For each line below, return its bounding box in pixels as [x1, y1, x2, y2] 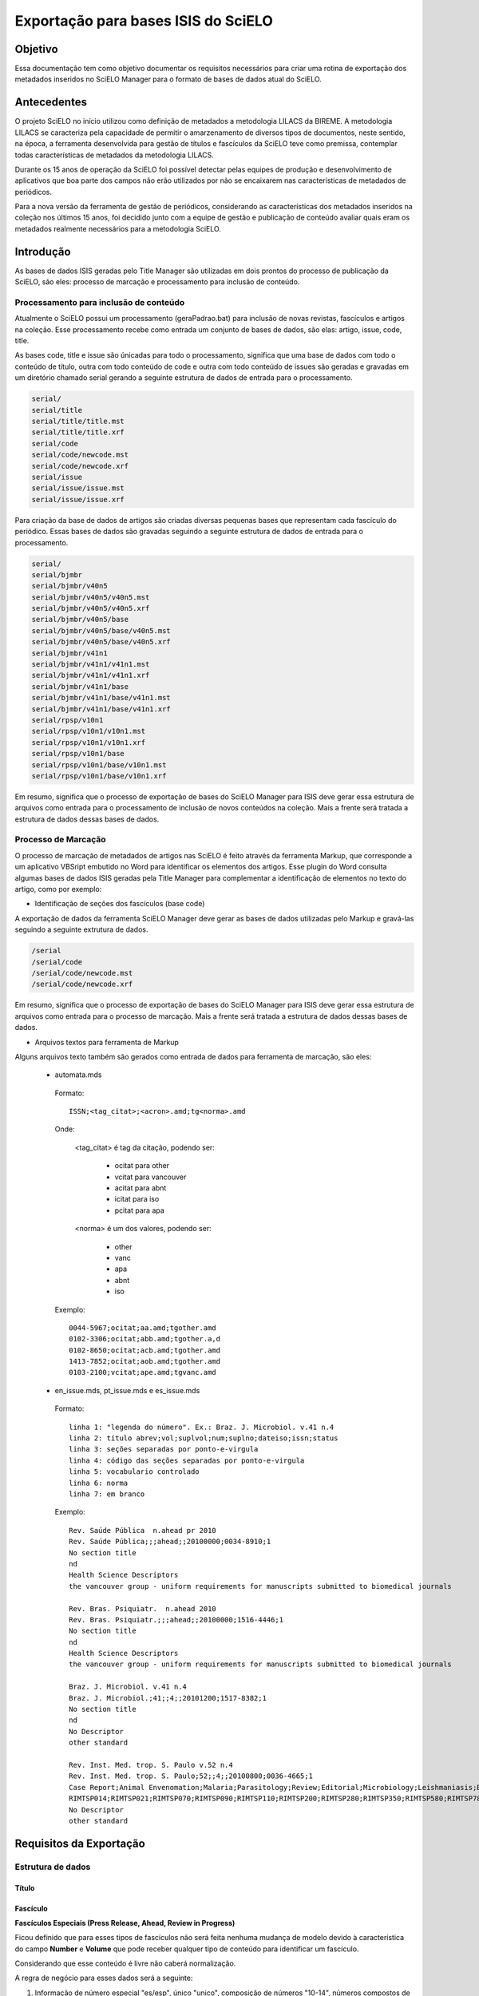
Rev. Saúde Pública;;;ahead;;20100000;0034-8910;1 [69, 1537, 271, 1547]
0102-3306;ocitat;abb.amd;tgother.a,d [69, 1334, 221, 1344]
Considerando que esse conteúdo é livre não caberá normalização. [14, 1958, 236, 1968]
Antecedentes [14, 96, 88, 109]
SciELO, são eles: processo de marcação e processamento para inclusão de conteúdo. [14, 277, 300, 287]
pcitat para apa [114, 1206, 165, 1215]
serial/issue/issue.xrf [31, 495, 125, 504]
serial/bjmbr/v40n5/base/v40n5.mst [31, 626, 171, 635]
